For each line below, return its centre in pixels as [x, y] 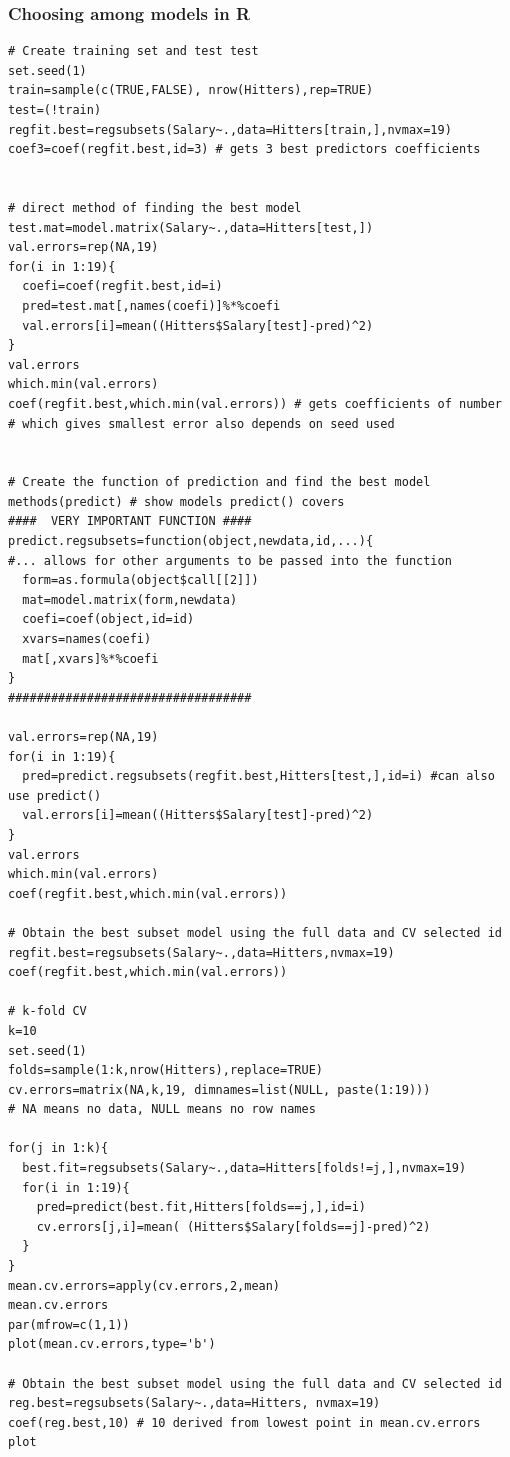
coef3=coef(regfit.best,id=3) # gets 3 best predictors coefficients [244, 149]
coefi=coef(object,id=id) [108, 619]
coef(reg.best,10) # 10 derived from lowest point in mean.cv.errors [244, 1422]
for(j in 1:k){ [58, 1148]
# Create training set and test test [133, 51]
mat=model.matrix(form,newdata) [130, 599]
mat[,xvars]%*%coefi [90, 658]
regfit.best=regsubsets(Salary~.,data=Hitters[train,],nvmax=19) [230, 129]
